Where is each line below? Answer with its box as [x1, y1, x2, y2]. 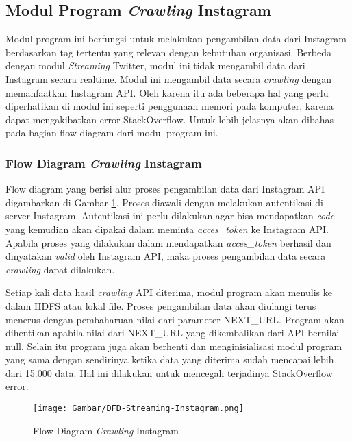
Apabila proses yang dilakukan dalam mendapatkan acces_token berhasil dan [5, 235, 331, 249]
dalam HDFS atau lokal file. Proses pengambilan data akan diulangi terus [5, 298, 316, 312]
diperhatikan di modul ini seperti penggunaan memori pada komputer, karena [5, 99, 334, 113]
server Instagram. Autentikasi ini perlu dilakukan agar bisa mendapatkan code [5, 208, 335, 223]
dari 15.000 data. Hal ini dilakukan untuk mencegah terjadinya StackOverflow [5, 365, 333, 380]
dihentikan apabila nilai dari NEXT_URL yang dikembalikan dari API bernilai [5, 326, 340, 340]
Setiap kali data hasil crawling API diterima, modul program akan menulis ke [5, 285, 332, 299]
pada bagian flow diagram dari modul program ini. [5, 125, 218, 140]
